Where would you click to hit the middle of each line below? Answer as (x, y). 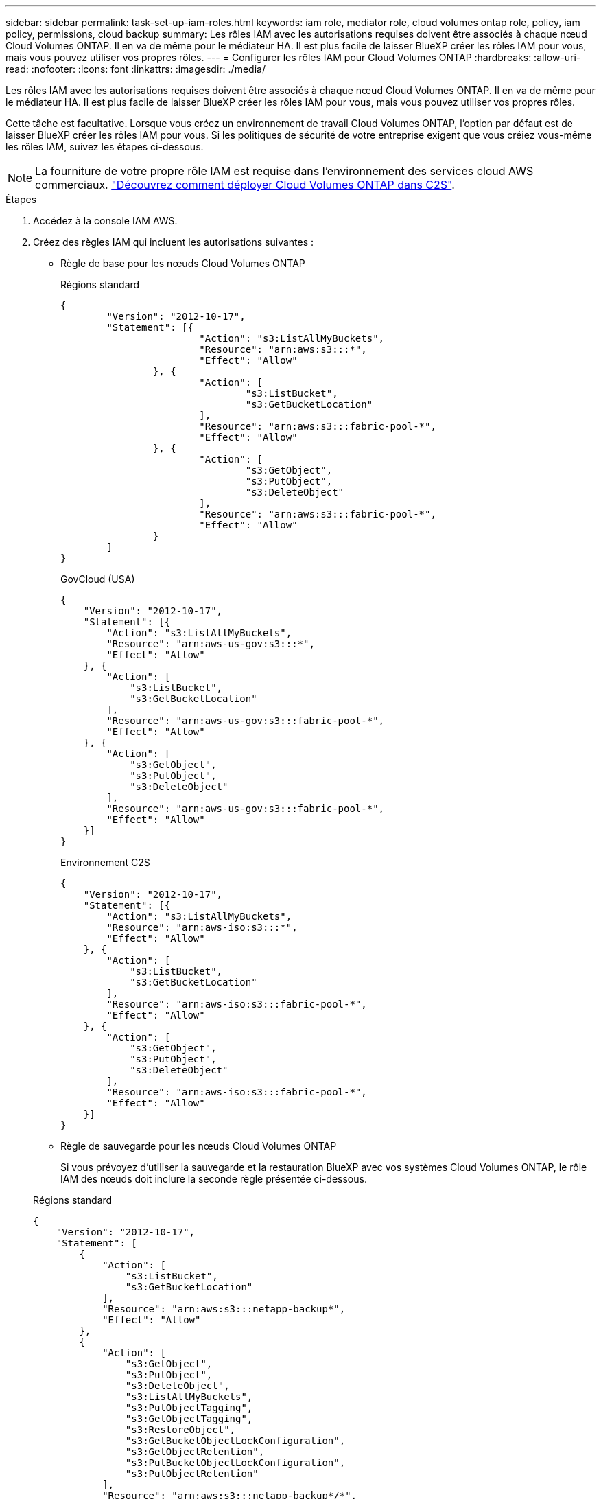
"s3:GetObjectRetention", (195, 1452)
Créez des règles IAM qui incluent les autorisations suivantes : (174, 242)
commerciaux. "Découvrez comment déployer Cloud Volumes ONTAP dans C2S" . (245, 185)
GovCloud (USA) (98, 579)
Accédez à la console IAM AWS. (105, 221)
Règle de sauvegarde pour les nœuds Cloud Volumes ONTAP (199, 1146)
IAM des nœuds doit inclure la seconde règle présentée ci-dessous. (214, 1179)
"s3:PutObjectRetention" (192, 1474)
